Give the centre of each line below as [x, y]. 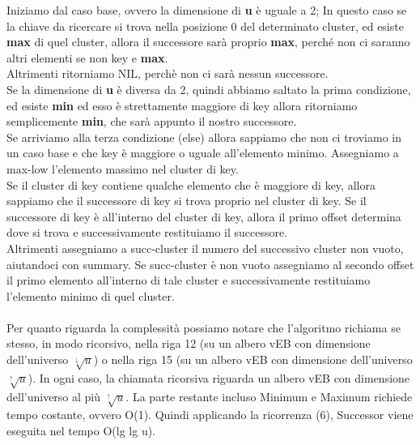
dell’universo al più [54, 396]
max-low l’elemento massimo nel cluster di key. [123, 168]
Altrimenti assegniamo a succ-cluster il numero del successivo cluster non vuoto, [205, 248]
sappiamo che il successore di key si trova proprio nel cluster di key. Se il [187, 201]
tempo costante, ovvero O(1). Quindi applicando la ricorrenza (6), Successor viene [210, 415]
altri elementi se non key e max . [87, 57]
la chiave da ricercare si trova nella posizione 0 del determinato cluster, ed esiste [205, 26]
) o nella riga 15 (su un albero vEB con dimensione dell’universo [253, 359]
